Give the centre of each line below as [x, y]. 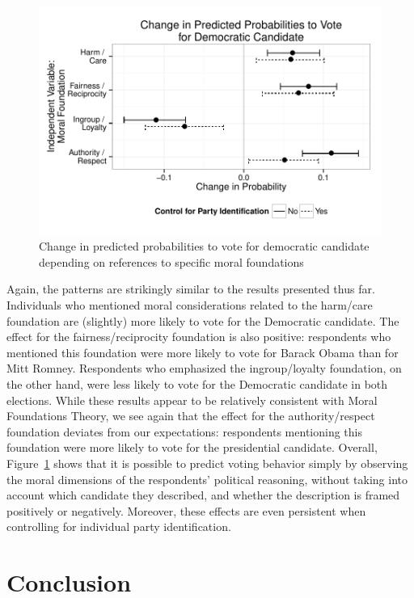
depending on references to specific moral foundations [171, 261]
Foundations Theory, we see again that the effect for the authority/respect [191, 416]
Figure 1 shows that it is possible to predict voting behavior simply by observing [207, 463]
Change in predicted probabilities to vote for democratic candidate [204, 246]
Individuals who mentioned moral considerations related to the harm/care [190, 305]
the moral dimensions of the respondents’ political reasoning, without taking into [207, 479]
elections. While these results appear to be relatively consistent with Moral [192, 400]
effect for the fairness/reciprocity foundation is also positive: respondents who [199, 337]
